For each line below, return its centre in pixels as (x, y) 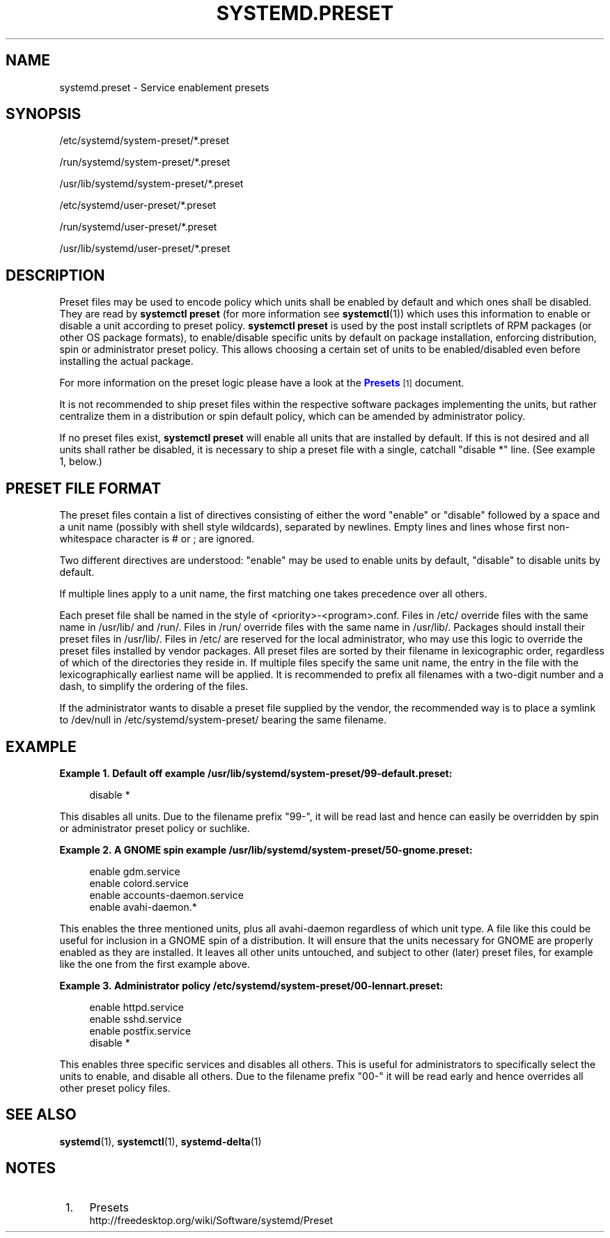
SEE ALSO (41, 1115)
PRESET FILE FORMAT (84, 488)
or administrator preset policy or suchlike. (155, 828)
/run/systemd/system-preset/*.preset (145, 162)
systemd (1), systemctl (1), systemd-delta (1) (161, 1141)
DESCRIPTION (55, 275)
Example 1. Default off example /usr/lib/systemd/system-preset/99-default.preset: (256, 773)
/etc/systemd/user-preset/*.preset (138, 205)
